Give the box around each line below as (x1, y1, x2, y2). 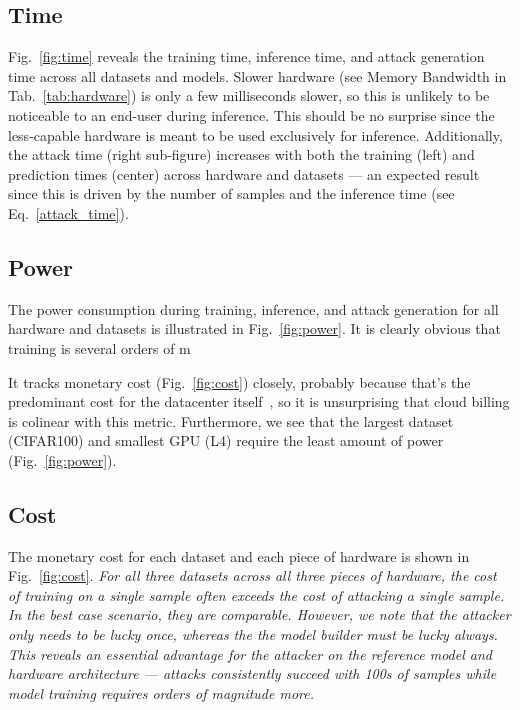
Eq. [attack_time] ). (8, 202, 129, 223)
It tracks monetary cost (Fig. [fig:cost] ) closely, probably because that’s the (8, 371, 471, 392)
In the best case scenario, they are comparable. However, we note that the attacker (8, 604, 511, 625)
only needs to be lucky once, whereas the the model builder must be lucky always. (8, 624, 498, 645)
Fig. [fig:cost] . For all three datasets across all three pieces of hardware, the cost (8, 565, 497, 586)
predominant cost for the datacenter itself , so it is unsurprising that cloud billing (8, 391, 510, 412)
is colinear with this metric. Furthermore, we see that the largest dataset (8, 410, 454, 431)
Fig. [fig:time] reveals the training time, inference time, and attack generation (8, 46, 485, 67)
